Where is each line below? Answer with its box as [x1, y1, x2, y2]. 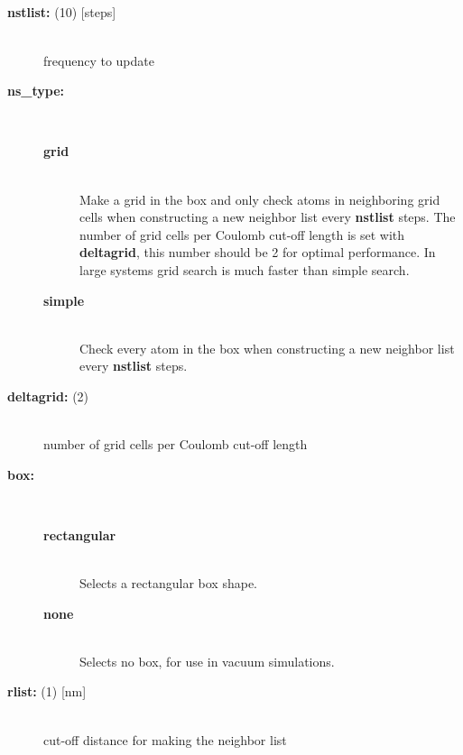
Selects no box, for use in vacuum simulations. [79, 651, 335, 670]
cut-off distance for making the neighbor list [43, 730, 287, 749]
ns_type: [7, 81, 65, 100]
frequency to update [43, 51, 154, 69]
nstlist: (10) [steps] [7, 3, 116, 22]
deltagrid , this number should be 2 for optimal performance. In [79, 243, 436, 262]
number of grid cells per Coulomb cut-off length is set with [79, 225, 405, 244]
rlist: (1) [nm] [7, 682, 87, 701]
